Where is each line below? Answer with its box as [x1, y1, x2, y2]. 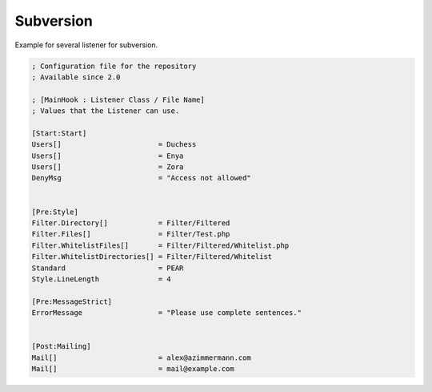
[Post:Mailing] [31, 341, 91, 351]
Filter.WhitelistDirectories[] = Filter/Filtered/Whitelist [31, 253, 273, 261]
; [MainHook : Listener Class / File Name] [31, 95, 206, 104]
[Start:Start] [31, 128, 87, 138]
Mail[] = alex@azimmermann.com [31, 353, 251, 362]
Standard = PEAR [31, 263, 184, 273]
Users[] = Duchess [31, 140, 197, 149]
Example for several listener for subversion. [14, 40, 158, 50]
